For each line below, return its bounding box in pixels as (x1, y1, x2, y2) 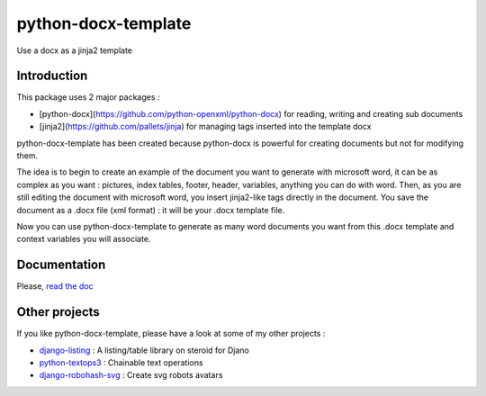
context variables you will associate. (16, 234, 151, 245)
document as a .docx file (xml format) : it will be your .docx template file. (16, 204, 285, 215)
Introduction (16, 68, 88, 84)
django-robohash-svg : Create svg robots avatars (39, 370, 223, 381)
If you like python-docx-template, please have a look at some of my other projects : (16, 328, 326, 339)
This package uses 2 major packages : (16, 92, 160, 103)
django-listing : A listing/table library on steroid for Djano (39, 345, 249, 355)
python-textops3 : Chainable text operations (39, 356, 203, 368)
